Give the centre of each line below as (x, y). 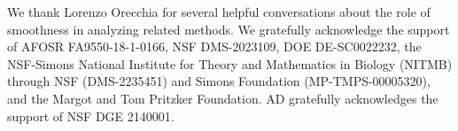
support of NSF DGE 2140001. (91, 116)
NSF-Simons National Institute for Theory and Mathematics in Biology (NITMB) (230, 63)
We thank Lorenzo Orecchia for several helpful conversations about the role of (219, 12)
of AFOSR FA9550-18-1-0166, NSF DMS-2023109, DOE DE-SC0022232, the (214, 46)
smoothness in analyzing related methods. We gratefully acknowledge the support (229, 29)
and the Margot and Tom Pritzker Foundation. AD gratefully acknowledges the (223, 98)
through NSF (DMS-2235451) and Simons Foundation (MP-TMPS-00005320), (219, 81)
